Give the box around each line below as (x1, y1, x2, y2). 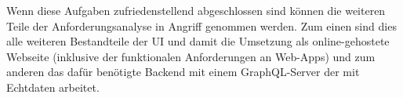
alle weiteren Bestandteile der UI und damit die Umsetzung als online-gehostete (6, 33, 390, 49)
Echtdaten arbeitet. (6, 78, 100, 95)
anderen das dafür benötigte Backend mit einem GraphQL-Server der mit (6, 64, 360, 80)
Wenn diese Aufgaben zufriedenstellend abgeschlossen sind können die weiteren (6, 2, 386, 18)
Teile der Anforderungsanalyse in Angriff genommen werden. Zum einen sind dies (6, 17, 397, 34)
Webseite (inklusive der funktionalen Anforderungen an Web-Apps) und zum (6, 48, 376, 64)
